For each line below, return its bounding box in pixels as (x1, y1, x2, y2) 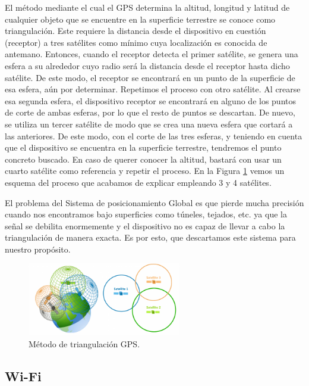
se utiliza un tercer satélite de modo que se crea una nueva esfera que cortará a (5, 117, 293, 130)
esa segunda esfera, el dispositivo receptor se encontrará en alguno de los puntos (5, 94, 296, 107)
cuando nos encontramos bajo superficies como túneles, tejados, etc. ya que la (5, 208, 287, 220)
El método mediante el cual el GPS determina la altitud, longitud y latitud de (5, 1, 290, 13)
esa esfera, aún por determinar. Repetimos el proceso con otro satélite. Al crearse (5, 83, 301, 95)
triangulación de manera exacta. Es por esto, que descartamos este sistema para (5, 231, 296, 244)
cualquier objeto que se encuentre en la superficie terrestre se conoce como (5, 13, 276, 25)
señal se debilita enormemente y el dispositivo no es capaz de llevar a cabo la (5, 219, 285, 232)
